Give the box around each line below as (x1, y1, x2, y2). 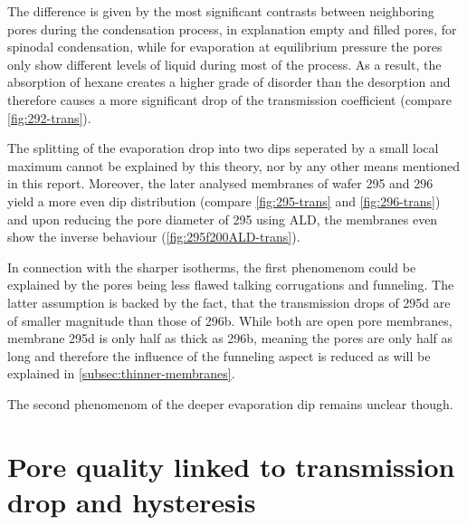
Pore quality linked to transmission (7, 447, 455, 484)
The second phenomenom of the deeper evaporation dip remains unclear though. (7, 394, 453, 413)
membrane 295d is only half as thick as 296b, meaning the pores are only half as (7, 329, 453, 348)
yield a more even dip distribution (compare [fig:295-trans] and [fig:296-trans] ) (7, 191, 441, 210)
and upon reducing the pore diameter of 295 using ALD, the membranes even (7, 209, 438, 228)
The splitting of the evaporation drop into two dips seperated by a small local (7, 138, 439, 157)
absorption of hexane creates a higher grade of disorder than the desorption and (7, 72, 451, 91)
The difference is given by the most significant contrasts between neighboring (7, 2, 434, 20)
